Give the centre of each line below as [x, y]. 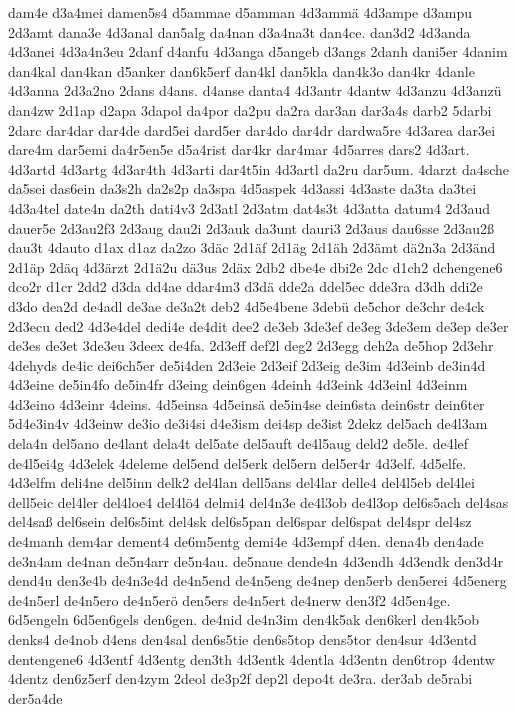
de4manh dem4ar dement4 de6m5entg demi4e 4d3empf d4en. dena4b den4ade [246, 541]
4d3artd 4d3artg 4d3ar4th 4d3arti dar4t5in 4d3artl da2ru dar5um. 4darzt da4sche [259, 168]
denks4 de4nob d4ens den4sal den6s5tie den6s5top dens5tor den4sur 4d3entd [242, 639]
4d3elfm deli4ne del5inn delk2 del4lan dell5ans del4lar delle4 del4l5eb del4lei [241, 482]
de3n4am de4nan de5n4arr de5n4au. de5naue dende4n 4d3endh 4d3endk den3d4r [256, 560]
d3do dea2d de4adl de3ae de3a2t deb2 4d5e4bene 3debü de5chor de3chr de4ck [246, 305]
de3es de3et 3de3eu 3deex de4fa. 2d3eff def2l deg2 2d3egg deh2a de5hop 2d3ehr [251, 345]
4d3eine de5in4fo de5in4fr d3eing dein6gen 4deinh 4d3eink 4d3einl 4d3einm [238, 384]
